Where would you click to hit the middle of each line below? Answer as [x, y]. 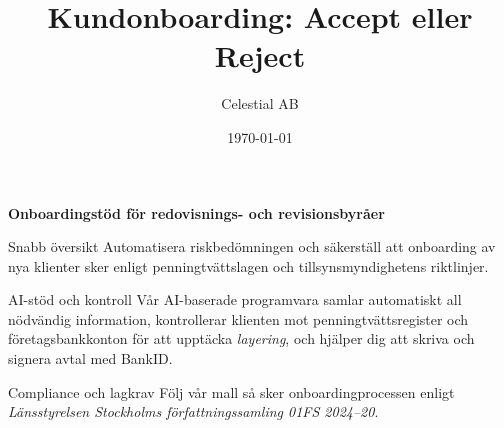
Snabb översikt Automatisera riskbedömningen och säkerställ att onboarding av [252, 246]
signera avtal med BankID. [90, 358]
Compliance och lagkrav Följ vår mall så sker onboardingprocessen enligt [231, 391]
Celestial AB [260, 103]
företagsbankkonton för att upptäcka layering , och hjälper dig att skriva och [241, 338]
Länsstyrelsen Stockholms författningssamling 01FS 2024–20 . [193, 411]
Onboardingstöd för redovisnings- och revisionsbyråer [196, 212]
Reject [260, 55]
